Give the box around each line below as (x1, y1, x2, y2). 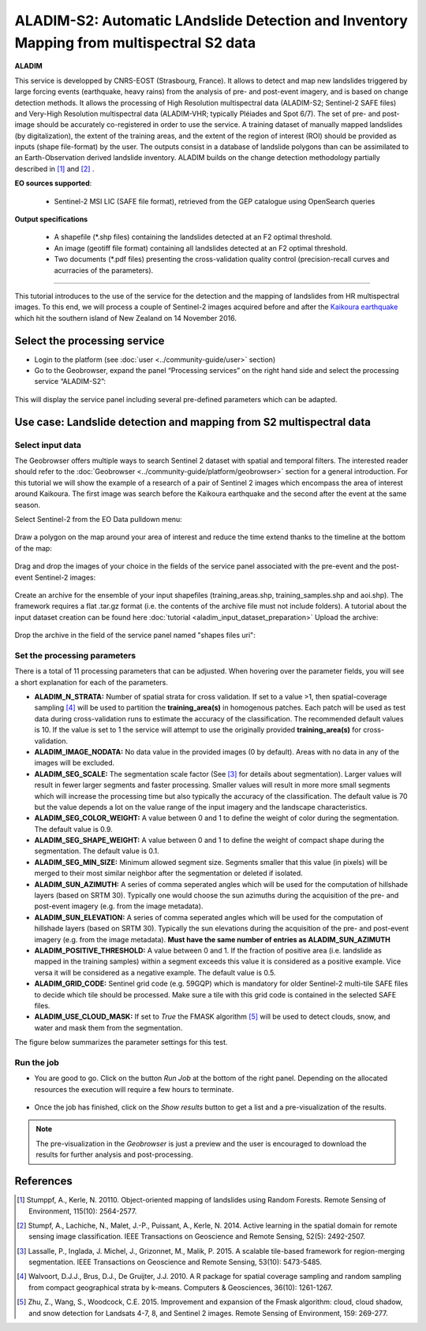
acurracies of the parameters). (54, 265, 154, 275)
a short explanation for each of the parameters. (14, 677, 169, 687)
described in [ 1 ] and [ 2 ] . (14, 164, 95, 173)
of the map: (14, 543, 53, 553)
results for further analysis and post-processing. (35, 1150, 193, 1159)
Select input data (14, 439, 82, 450)
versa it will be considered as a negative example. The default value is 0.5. (34, 967, 276, 977)
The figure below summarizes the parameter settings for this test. (14, 1038, 228, 1047)
